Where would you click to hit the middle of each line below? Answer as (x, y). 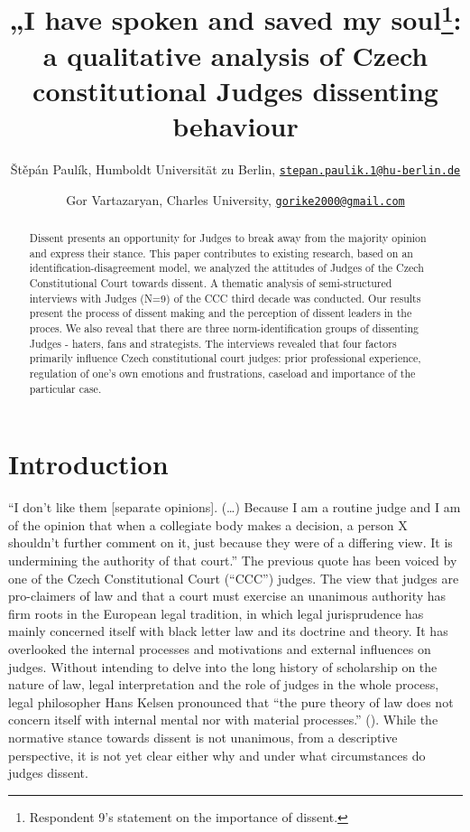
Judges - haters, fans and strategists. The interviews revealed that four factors (213, 343)
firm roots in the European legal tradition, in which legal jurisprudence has (216, 613)
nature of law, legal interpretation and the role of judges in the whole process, (224, 684)
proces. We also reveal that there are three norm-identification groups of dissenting (224, 328)
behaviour (235, 126)
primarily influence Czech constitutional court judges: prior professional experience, (225, 358)
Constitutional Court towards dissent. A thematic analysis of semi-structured (211, 283)
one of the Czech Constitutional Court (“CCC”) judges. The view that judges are (234, 578)
